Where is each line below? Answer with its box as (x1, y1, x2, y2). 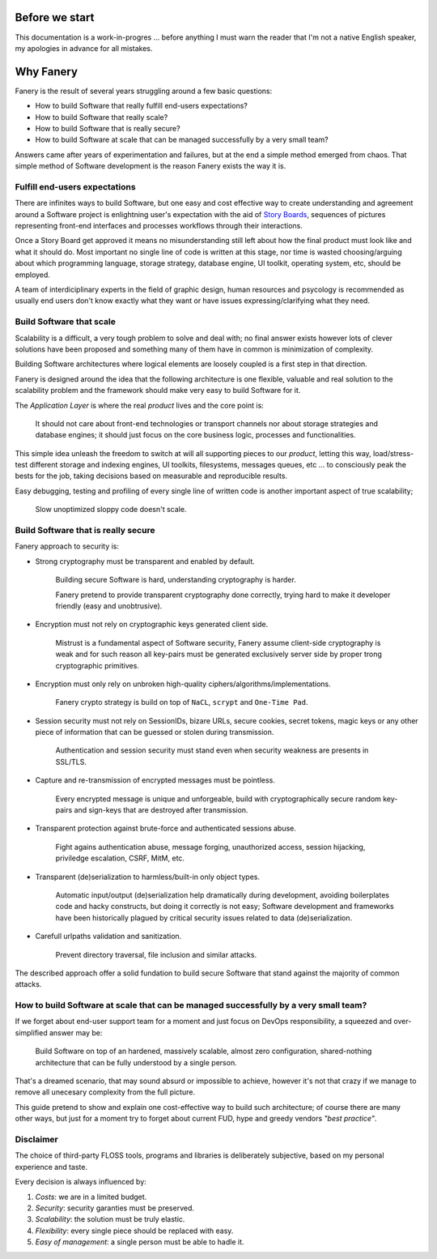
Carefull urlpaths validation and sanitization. (35, 932, 182, 941)
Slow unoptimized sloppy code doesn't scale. (35, 505, 187, 514)
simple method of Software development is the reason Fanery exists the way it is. (15, 161, 286, 171)
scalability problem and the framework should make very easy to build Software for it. (15, 386, 301, 395)
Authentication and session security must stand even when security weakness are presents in (55, 745, 369, 755)
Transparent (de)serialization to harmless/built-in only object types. (35, 872, 261, 881)
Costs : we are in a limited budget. (35, 1192, 147, 1201)
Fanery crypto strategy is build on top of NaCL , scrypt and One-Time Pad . (55, 698, 308, 707)
